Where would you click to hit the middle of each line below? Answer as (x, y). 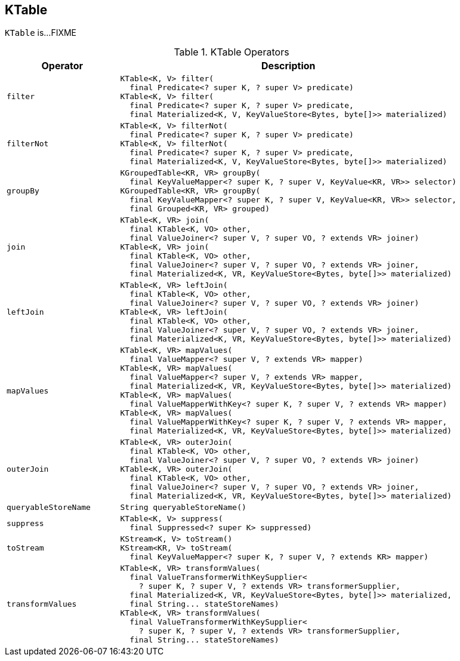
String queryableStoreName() (183, 508)
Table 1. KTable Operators (231, 52)
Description (288, 66)
